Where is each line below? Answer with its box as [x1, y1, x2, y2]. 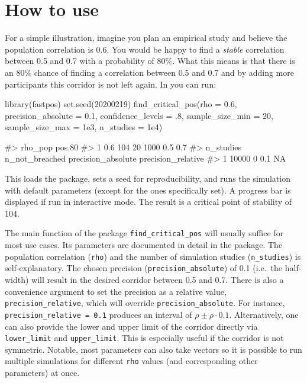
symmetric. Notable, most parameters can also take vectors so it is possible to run [5, 343, 302, 355]
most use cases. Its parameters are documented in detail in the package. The [5, 239, 283, 251]
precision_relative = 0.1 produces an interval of [5, 308, 192, 320]
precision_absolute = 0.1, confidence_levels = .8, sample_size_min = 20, [5, 109, 273, 121]
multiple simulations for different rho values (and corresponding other [5, 355, 258, 367]
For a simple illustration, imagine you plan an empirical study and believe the [5, 31, 287, 44]
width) [5, 273, 29, 285]
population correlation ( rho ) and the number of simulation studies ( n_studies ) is [5, 250, 301, 262]
